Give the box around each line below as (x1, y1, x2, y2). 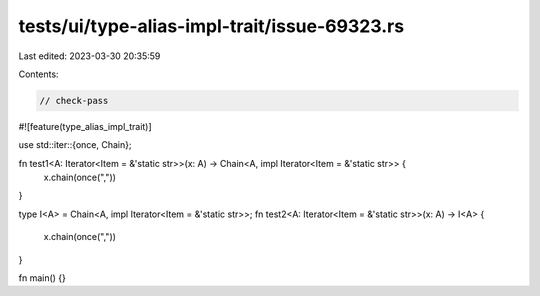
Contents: (18, 68, 59, 80)
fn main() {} (18, 272, 67, 284)
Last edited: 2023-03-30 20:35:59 (18, 50, 161, 62)
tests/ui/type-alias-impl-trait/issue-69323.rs (18, 15, 405, 37)
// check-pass (39, 95, 109, 106)
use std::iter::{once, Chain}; (18, 139, 132, 151)
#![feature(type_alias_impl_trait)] (18, 120, 152, 132)
